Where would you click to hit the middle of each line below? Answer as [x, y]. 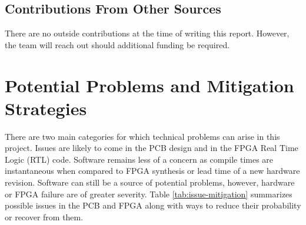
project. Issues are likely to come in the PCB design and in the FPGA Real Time [152, 148]
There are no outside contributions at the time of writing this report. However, [147, 33]
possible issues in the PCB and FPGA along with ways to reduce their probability [153, 205]
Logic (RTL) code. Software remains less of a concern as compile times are [139, 159]
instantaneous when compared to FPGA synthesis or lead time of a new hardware [152, 171]
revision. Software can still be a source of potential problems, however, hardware [150, 182]
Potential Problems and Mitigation [149, 85]
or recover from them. [44, 216]
